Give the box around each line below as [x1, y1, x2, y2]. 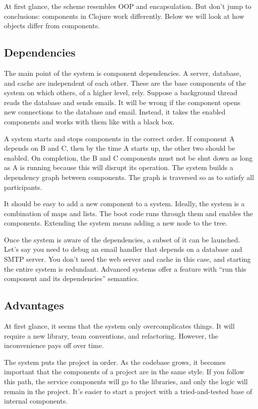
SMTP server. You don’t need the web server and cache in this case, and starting [4, 254, 251, 264]
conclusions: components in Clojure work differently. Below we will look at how [4, 10, 245, 21]
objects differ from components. [4, 20, 100, 31]
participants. [4, 181, 42, 192]
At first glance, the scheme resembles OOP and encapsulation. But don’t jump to [4, 1, 252, 11]
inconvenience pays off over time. [4, 340, 104, 351]
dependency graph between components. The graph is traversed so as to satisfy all [4, 172, 254, 182]
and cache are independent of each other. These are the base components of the [4, 77, 246, 88]
